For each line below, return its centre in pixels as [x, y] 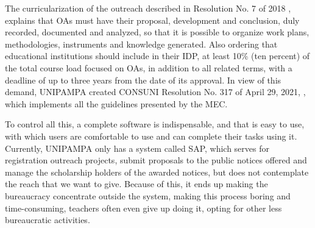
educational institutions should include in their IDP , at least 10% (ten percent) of [157, 56]
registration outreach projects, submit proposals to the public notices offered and [156, 160]
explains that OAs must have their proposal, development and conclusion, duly [152, 20]
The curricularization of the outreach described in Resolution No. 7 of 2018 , [148, 8]
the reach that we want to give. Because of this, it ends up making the [136, 184]
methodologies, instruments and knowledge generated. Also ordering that [141, 44]
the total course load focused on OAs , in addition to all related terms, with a [149, 67]
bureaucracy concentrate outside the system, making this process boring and [148, 195]
